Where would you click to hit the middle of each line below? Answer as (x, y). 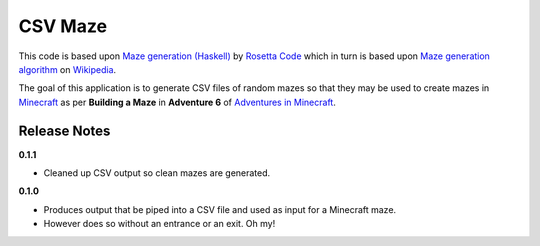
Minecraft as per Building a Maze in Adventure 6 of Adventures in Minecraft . (177, 102)
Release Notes (64, 130)
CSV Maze (63, 26)
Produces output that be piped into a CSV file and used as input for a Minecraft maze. (220, 209)
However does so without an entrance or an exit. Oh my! (159, 224)
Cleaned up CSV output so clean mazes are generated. (157, 173)
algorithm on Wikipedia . (67, 69)
